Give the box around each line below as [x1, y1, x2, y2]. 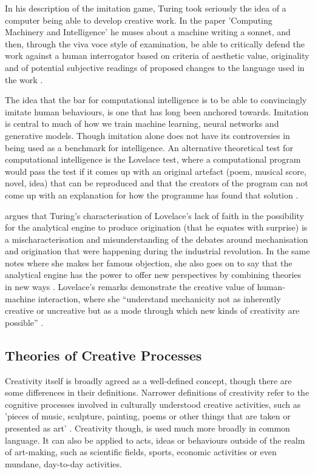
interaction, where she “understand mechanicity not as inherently [38, 292, 281, 305]
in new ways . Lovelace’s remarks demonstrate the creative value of [5, 280, 254, 293]
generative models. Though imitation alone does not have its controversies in [5, 129, 290, 141]
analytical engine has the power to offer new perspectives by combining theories [5, 268, 302, 281]
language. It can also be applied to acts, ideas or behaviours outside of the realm [5, 433, 305, 446]
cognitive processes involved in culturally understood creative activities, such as [5, 398, 301, 410]
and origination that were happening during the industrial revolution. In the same [5, 245, 310, 257]
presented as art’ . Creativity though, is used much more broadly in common [5, 422, 290, 435]
